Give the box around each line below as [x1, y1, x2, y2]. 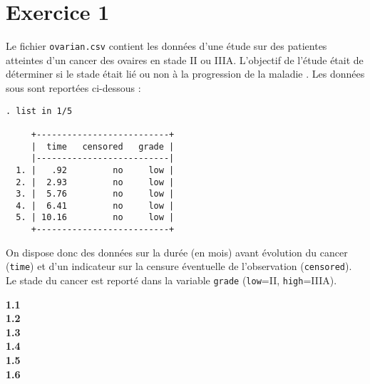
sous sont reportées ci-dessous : [6, 80, 141, 95]
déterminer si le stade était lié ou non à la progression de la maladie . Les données [6, 66, 365, 81]
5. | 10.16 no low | [16, 212, 175, 223]
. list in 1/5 [6, 105, 73, 116]
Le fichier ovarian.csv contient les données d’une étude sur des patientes [6, 38, 327, 53]
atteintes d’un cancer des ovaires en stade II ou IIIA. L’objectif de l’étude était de [6, 52, 364, 67]
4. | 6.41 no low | [16, 200, 175, 211]
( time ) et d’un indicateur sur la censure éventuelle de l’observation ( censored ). [6, 259, 352, 274]
